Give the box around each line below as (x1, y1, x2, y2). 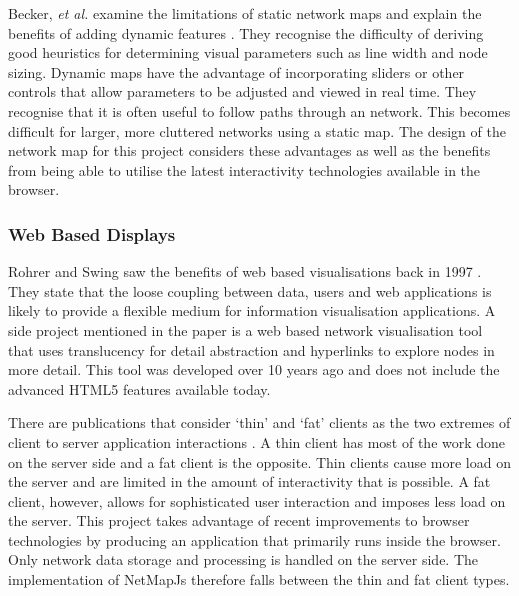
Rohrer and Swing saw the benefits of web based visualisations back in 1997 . (8, 261, 482, 282)
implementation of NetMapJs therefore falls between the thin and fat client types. (8, 569, 510, 590)
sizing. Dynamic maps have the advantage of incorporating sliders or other (8, 61, 465, 82)
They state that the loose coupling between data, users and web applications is (8, 280, 492, 301)
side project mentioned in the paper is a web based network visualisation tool (8, 319, 483, 340)
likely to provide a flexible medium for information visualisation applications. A (8, 300, 496, 321)
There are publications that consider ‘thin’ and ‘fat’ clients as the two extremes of (8, 412, 511, 433)
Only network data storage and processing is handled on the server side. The (8, 549, 479, 570)
